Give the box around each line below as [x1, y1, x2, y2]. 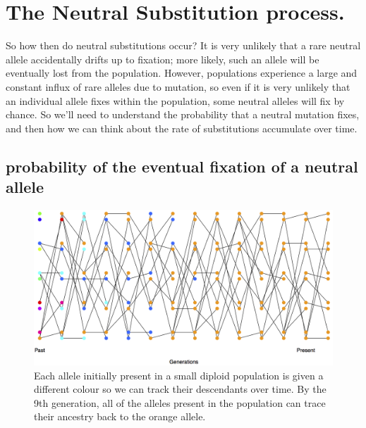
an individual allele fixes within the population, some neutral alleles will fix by [6, 93, 345, 108]
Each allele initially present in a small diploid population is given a [34, 367, 324, 382]
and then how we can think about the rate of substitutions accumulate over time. [6, 120, 358, 135]
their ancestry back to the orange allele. [34, 409, 206, 424]
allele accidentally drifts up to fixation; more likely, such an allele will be [6, 51, 319, 66]
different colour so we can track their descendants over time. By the [34, 382, 327, 396]
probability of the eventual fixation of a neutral [6, 155, 358, 177]
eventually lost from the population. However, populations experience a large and [6, 65, 358, 80]
